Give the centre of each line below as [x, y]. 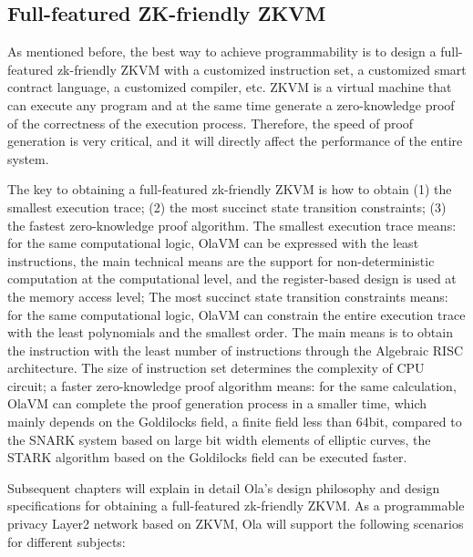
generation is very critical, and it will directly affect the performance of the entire [235, 141]
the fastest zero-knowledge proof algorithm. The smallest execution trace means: [232, 225]
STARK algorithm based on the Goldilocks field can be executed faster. [207, 457]
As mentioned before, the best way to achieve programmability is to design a [222, 52]
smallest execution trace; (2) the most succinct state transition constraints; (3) [227, 206]
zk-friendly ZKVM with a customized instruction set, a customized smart [262, 69]
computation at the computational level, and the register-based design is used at [232, 278]
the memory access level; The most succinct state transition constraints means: [228, 296]
